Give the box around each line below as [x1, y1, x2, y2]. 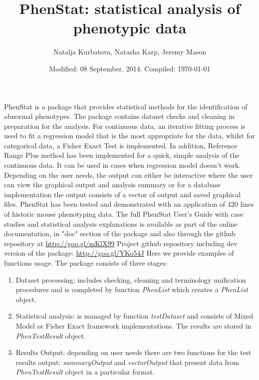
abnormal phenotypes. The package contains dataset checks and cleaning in [4, 111, 235, 121]
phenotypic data [73, 17, 187, 38]
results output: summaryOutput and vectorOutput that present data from [15, 357, 239, 367]
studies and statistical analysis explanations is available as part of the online [4, 218, 238, 229]
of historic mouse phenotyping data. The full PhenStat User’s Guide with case [4, 209, 244, 219]
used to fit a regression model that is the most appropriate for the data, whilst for [4, 130, 255, 141]
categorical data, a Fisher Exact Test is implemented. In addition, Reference [4, 140, 238, 150]
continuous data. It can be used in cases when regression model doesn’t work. [4, 160, 241, 170]
